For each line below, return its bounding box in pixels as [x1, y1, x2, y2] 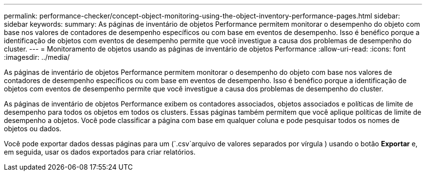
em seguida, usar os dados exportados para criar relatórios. [4, 148, 195, 156]
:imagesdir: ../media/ [4, 53, 70, 61]
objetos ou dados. [4, 124, 62, 133]
